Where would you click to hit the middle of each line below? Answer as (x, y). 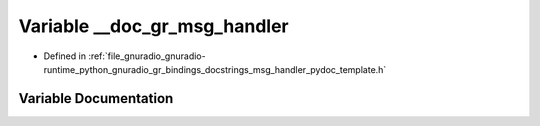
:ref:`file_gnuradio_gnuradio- (147, 56)
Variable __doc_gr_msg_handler (153, 26)
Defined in (65, 56)
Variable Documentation (96, 98)
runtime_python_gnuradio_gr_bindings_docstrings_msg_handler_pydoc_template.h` (215, 69)
